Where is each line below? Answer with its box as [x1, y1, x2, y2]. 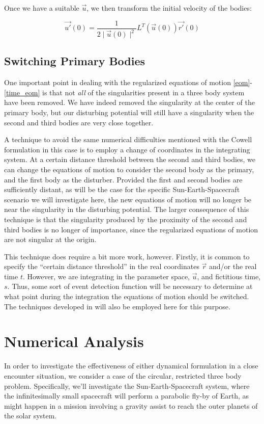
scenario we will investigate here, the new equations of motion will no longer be [4, 194, 252, 204]
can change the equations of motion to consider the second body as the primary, [4, 164, 254, 174]
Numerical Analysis [4, 331, 144, 352]
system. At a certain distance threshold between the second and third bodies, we [4, 154, 256, 165]
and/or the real [209, 261, 257, 272]
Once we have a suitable [4, 3, 79, 13]
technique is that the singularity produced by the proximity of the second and [4, 214, 247, 224]
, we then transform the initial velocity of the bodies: [86, 3, 252, 13]
